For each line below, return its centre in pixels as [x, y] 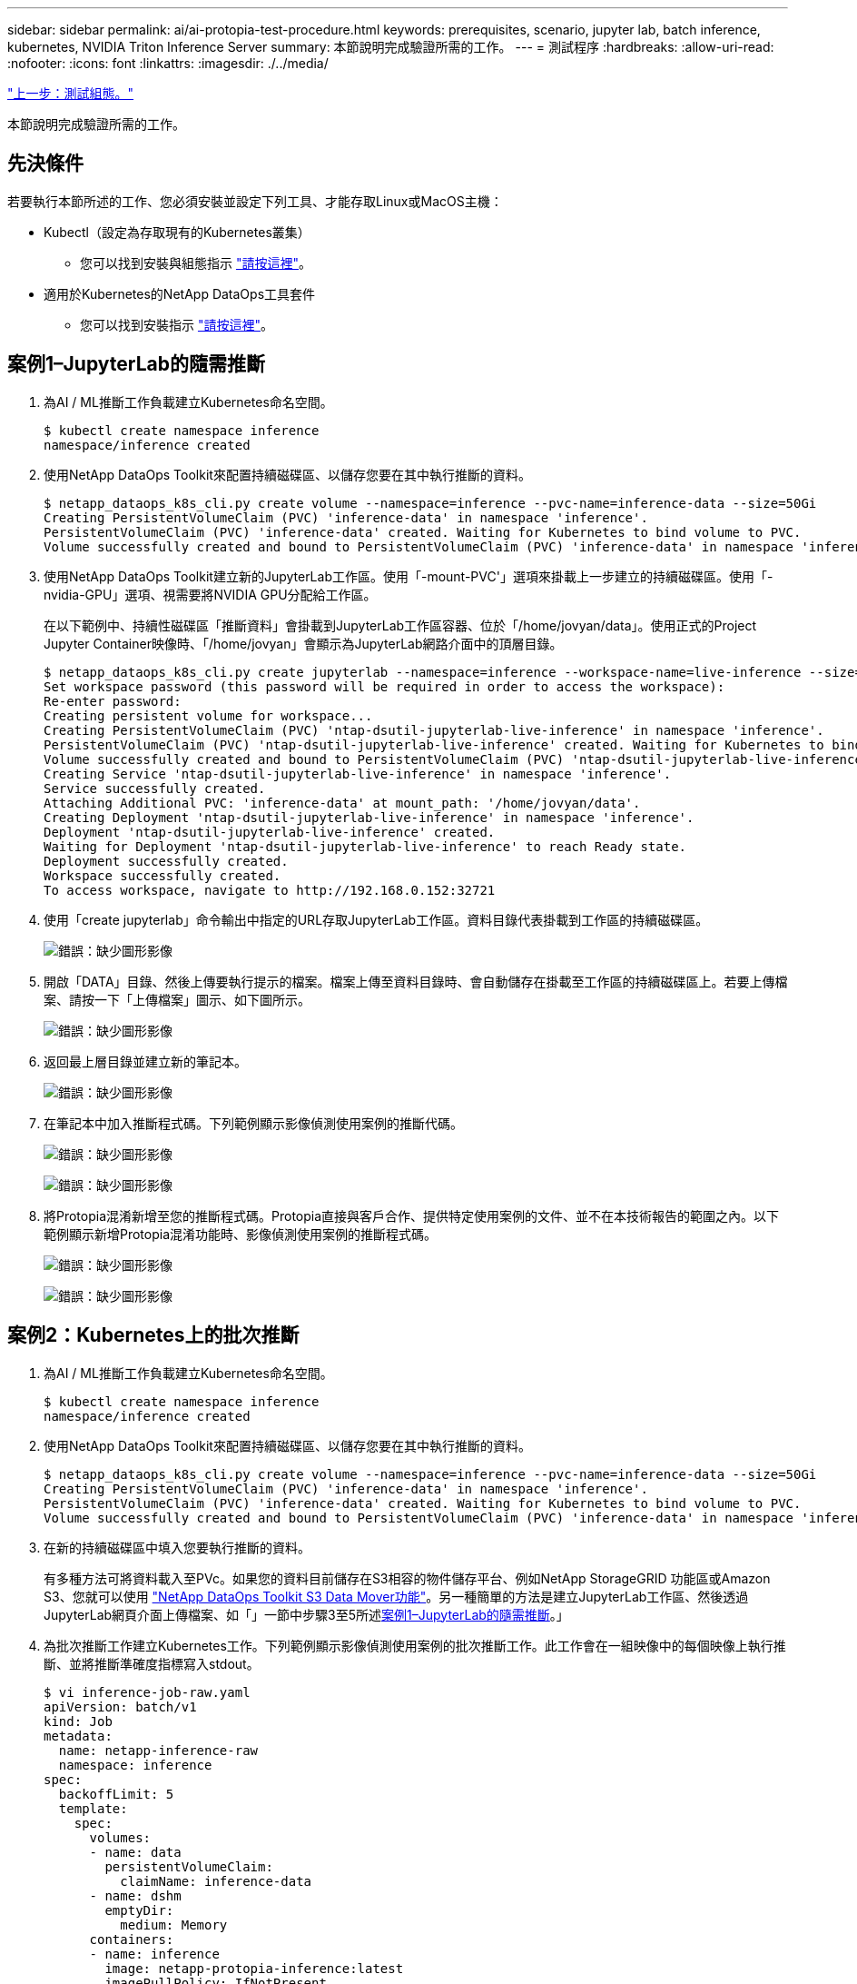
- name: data [135, 1852]
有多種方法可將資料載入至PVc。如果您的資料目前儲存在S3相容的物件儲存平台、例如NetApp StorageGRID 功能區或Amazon [407, 1578]
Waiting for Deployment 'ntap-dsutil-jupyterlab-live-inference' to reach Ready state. [365, 846]
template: [93, 1808]
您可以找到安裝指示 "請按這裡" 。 [177, 324]
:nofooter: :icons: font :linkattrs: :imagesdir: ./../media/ [168, 63]
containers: [132, 1939]
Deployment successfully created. [166, 861]
